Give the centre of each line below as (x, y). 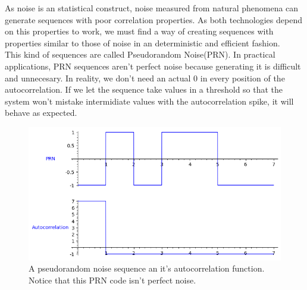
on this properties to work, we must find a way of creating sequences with (139, 31)
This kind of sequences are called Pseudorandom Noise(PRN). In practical (140, 54)
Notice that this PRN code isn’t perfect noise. (112, 280)
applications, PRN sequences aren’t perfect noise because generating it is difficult (153, 66)
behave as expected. (41, 113)
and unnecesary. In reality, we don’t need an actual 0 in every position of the (145, 78)
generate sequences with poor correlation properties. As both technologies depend (153, 19)
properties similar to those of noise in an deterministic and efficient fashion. (142, 42)
